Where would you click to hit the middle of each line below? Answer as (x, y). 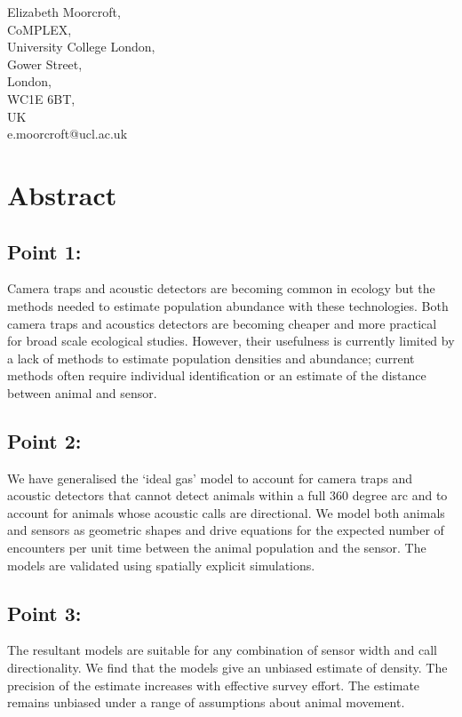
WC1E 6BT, (41, 98)
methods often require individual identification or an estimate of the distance (217, 375)
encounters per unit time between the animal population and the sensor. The (217, 548)
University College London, (81, 47)
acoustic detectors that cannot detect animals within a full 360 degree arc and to (227, 495)
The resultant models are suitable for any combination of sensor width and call (222, 650)
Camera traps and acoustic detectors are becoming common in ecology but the (221, 288)
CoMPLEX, (40, 29)
